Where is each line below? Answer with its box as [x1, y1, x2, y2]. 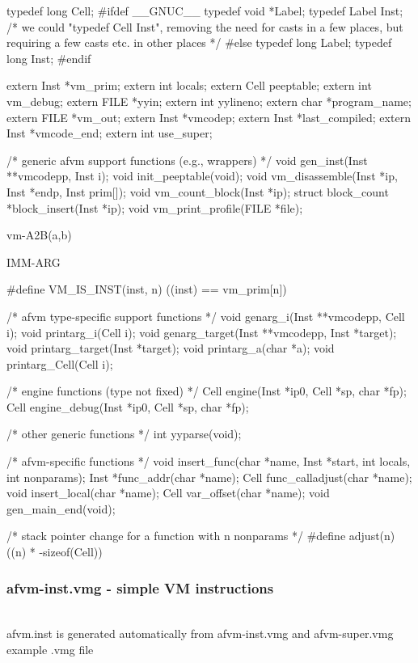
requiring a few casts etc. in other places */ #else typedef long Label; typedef [6, 34, 392, 51]
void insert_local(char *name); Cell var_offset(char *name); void [6, 484, 330, 501]
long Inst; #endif [6, 49, 91, 66]
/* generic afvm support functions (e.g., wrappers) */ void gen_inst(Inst [6, 151, 368, 168]
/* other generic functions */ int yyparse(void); [6, 425, 242, 442]
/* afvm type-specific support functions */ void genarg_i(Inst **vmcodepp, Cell [6, 307, 405, 324]
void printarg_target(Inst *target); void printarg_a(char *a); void [6, 340, 335, 357]
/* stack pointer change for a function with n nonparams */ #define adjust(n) [6, 527, 395, 544]
